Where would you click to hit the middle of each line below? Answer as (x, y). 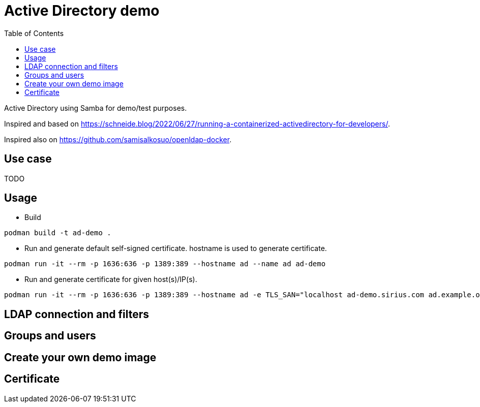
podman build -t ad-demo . (58, 233)
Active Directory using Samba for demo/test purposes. (96, 108)
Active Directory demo (82, 11)
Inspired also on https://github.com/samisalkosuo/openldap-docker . (118, 139)
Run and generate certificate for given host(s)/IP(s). (111, 279)
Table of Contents (34, 33)
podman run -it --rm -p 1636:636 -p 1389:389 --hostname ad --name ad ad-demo (165, 264)
